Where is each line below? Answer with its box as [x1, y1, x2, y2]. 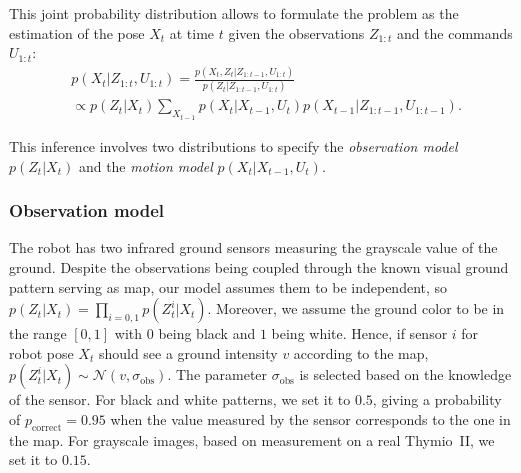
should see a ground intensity [98, 342, 278, 363]
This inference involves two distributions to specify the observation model [9, 135, 458, 156]
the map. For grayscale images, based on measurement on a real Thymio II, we [9, 429, 495, 450]
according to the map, [293, 342, 429, 363]
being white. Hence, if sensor [271, 323, 448, 344]
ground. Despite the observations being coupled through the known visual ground [9, 256, 509, 277]
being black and [158, 323, 256, 344]
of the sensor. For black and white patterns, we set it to [9, 389, 351, 410]
